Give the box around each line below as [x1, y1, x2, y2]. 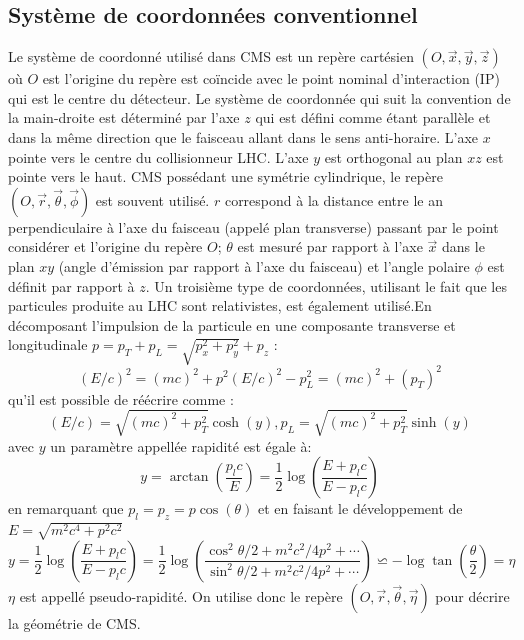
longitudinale [8, 334, 88, 355]
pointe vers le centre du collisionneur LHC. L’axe [8, 146, 309, 167]
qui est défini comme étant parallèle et [255, 107, 491, 128]
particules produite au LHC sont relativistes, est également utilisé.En [8, 295, 432, 316]
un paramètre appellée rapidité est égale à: [50, 435, 312, 456]
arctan [169, 470, 209, 485]
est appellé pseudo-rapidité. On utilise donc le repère [19, 585, 343, 606]
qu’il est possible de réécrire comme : [8, 388, 234, 409]
